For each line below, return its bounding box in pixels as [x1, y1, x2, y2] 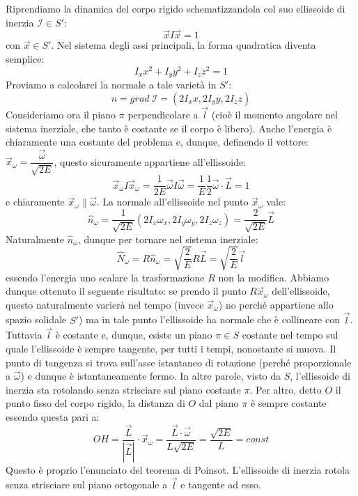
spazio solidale [6, 312, 67, 327]
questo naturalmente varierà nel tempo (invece [6, 297, 204, 311]
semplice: [6, 52, 45, 65]
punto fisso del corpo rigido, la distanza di [6, 396, 185, 410]
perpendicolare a [127, 107, 199, 121]
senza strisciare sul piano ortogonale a [6, 477, 168, 492]
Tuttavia [6, 327, 42, 342]
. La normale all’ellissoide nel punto [96, 194, 249, 209]
